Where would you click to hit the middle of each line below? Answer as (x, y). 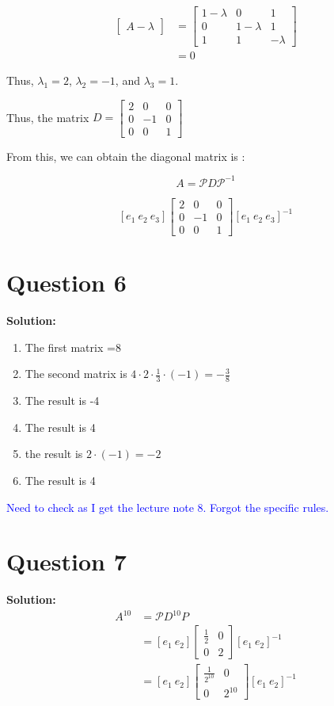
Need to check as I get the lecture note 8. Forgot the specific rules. (168, 507)
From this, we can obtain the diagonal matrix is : (126, 156)
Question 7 (66, 561)
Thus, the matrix (48, 117)
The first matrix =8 (73, 347)
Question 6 (66, 282)
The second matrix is (76, 374)
